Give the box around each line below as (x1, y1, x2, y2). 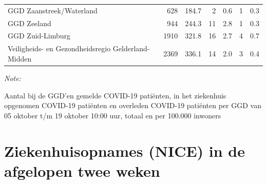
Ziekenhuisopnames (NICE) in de (4, 140, 245, 161)
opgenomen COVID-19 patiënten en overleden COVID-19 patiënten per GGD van (4, 100, 261, 111)
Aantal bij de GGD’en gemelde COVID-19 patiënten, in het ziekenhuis (4, 90, 226, 100)
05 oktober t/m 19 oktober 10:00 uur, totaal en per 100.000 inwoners (4, 110, 221, 120)
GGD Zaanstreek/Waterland (8, 5, 98, 15)
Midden (8, 53, 32, 64)
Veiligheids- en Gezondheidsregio (8, 43, 111, 54)
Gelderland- (112, 43, 150, 54)
